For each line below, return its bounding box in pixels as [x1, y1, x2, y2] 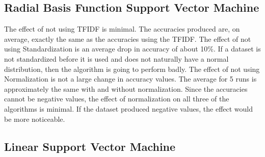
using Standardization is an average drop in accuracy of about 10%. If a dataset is [4, 43, 261, 54]
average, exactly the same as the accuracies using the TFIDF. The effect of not [4, 33, 251, 44]
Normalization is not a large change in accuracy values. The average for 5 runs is [4, 73, 257, 84]
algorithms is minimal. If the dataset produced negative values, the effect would [4, 103, 253, 114]
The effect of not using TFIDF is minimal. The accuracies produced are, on [4, 23, 240, 34]
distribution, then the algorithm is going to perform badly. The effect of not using [4, 63, 260, 74]
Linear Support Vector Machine [4, 138, 176, 154]
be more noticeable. [4, 113, 65, 124]
